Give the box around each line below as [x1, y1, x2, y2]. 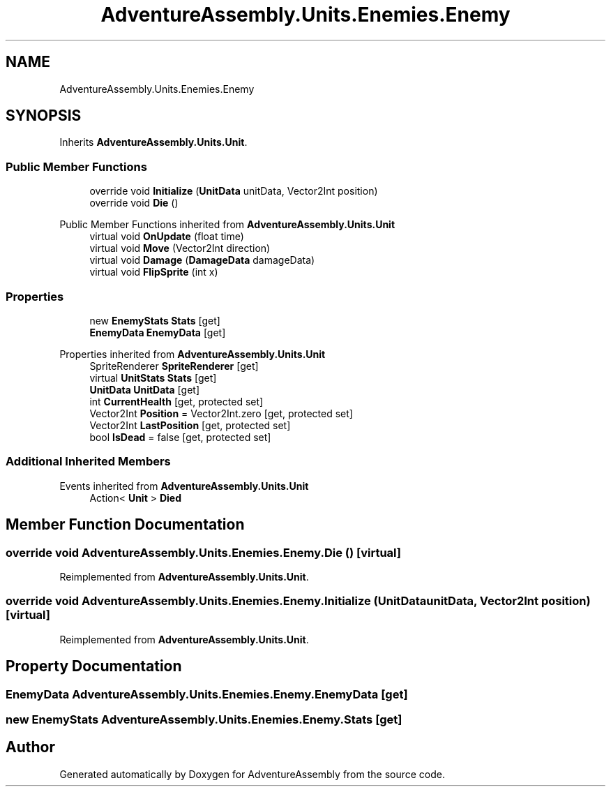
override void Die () [89, 197, 179, 209]
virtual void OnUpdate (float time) [89, 230, 244, 243]
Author [6, 738, 55, 756]
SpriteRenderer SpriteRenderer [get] [89, 359, 259, 372]
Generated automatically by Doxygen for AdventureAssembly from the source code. [59, 768, 446, 780]
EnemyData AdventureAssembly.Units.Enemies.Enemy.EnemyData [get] [6, 687, 408, 701]
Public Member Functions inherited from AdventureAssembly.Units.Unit [59, 218, 395, 231]
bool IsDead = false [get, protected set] [89, 431, 271, 443]
